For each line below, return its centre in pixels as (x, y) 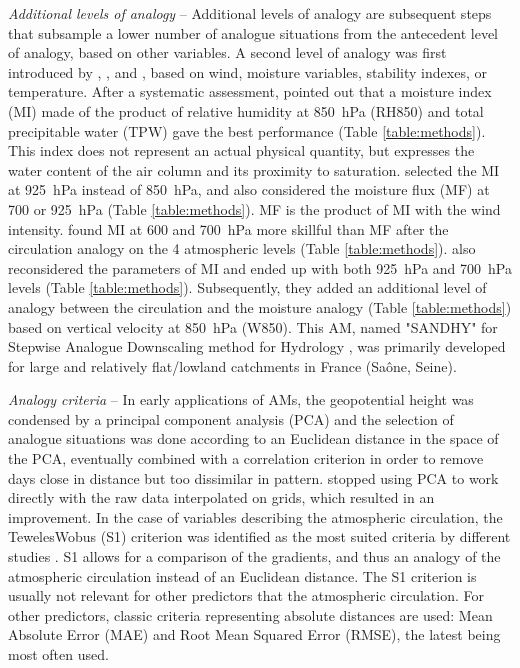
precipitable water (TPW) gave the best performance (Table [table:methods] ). (247, 130)
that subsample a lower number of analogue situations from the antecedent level (253, 32)
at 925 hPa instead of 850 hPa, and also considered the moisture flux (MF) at (249, 189)
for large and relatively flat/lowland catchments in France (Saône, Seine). (232, 365)
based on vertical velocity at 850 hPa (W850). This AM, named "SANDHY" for (253, 326)
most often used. (58, 654)
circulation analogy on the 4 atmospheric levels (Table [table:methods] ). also (242, 248)
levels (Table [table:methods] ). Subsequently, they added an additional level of (247, 287)
